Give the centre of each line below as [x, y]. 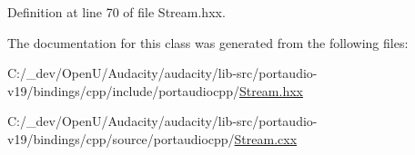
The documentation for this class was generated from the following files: [208, 42]
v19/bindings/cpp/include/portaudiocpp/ [123, 90]
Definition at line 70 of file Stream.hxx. [116, 12]
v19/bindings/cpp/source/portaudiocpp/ [121, 138]
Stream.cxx [266, 138]
